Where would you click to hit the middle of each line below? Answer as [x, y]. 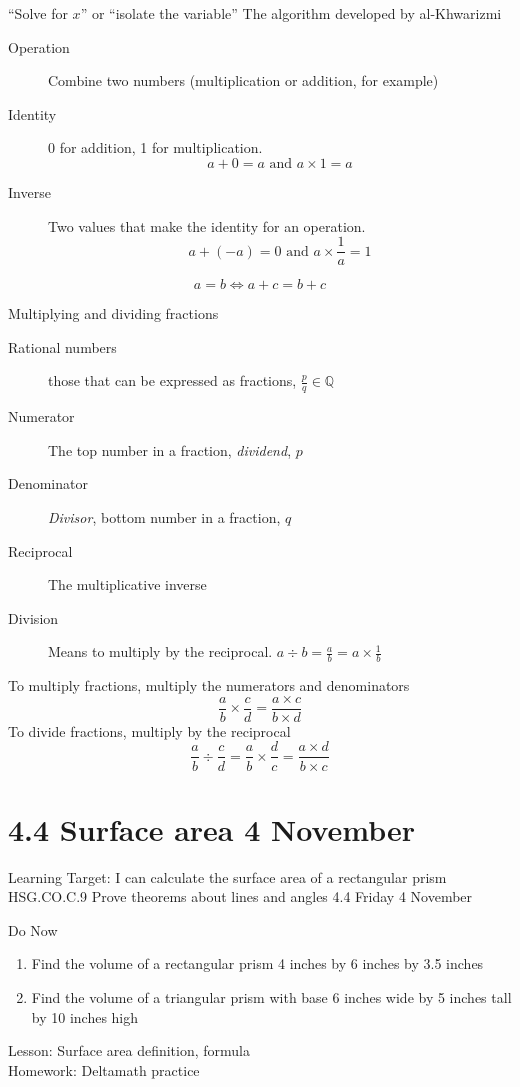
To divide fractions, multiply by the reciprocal [149, 730]
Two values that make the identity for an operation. [207, 225]
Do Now [33, 929]
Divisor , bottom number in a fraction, [164, 517]
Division [33, 617]
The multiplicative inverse [127, 584]
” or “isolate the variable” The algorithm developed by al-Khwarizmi [291, 13]
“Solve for [38, 13]
